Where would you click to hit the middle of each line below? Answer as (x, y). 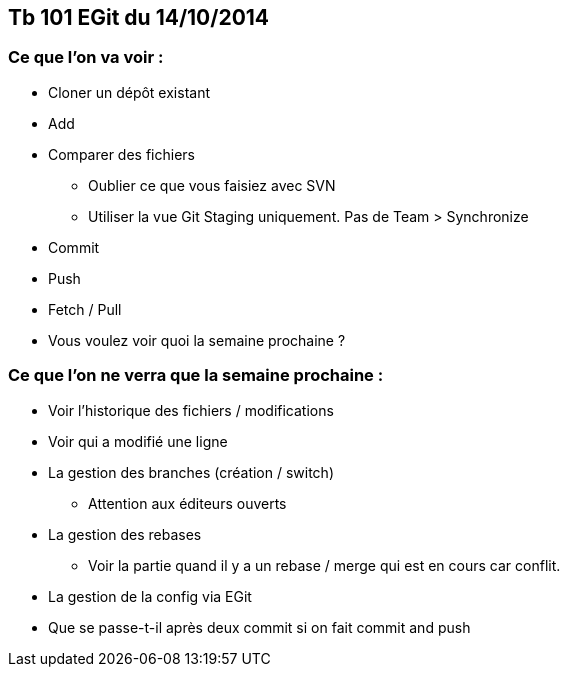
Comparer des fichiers (121, 154)
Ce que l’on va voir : (86, 57)
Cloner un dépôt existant (129, 92)
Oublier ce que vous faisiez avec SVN (212, 185)
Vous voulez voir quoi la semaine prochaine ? (197, 340)
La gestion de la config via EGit (150, 596)
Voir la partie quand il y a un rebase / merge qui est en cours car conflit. (324, 565)
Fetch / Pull (85, 309)
